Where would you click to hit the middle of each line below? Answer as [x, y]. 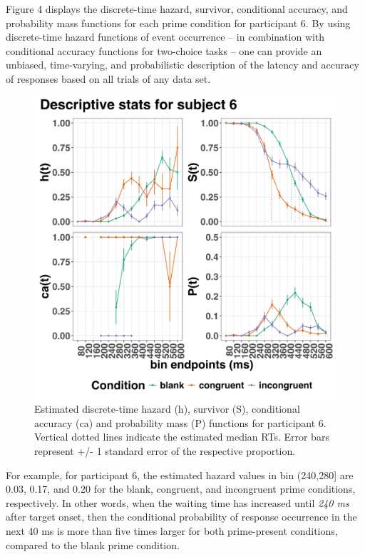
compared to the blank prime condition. [93, 545]
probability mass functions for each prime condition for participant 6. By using [178, 22]
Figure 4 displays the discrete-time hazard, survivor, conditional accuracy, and [177, 9]
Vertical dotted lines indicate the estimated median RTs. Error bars [182, 437]
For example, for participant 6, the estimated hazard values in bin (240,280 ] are [180, 475]
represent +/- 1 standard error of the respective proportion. [165, 450]
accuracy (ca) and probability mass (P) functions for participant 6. [180, 422]
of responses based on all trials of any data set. [108, 78]
